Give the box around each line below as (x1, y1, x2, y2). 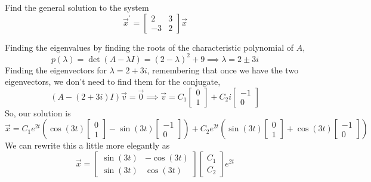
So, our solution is (5, 106, 71, 119)
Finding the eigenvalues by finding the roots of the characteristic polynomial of (5, 41, 293, 53)
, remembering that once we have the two (147, 63, 299, 76)
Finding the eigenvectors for (5, 63, 107, 76)
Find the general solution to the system (5, 1, 149, 13)
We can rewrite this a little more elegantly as (5, 139, 170, 152)
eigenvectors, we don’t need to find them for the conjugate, (5, 75, 221, 88)
